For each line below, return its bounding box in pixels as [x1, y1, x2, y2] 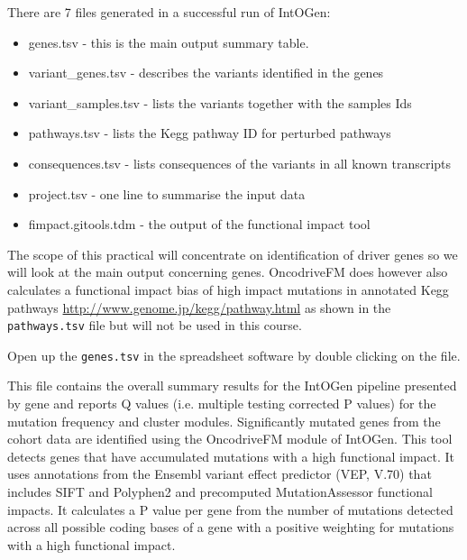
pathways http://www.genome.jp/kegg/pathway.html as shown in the [7, 298, 391, 317]
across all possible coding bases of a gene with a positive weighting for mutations [7, 518, 454, 537]
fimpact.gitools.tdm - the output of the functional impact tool [28, 215, 371, 234]
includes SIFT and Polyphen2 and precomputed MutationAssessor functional [7, 482, 433, 500]
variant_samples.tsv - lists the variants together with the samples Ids [28, 93, 412, 112]
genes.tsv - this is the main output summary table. [28, 32, 309, 51]
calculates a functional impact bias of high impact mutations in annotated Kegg [7, 280, 449, 298]
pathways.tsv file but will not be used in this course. [7, 316, 302, 335]
